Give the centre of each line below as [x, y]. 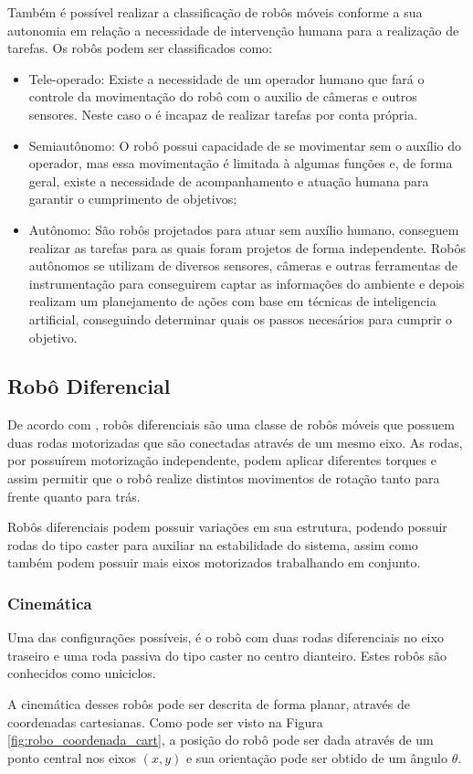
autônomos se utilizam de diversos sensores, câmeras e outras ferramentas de [243, 265]
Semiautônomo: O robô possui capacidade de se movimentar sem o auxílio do [245, 145]
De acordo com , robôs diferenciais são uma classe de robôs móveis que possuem [231, 424]
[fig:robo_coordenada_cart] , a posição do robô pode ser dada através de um [221, 740]
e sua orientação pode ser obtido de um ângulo [316, 757]
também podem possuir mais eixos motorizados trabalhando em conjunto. [214, 562]
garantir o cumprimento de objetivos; [133, 199]
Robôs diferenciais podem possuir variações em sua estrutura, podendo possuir [227, 527]
